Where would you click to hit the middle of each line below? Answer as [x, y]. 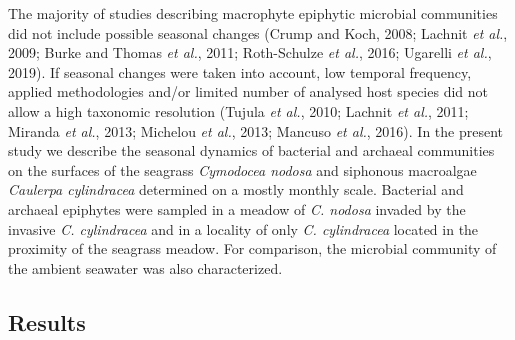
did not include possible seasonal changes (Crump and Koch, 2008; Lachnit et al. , [258, 32]
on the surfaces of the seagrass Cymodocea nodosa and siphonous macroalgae [242, 169]
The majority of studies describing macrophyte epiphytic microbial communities [253, 13]
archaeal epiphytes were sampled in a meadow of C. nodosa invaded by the [237, 208]
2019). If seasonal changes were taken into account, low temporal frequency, [240, 71]
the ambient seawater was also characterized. [145, 267]
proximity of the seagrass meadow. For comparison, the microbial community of [252, 248]
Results [47, 321]
